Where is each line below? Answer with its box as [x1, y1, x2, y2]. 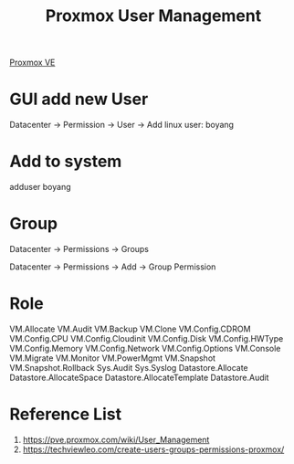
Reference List [9, 404, 121, 425]
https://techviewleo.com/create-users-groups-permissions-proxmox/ [22, 444, 285, 455]
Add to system [9, 152, 122, 172]
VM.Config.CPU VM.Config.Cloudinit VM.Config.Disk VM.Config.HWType [9, 332, 284, 343]
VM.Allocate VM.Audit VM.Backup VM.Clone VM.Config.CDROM [9, 323, 251, 334]
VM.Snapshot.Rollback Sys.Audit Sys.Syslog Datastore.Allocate [9, 362, 248, 373]
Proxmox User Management [45, 5, 262, 26]
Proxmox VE [9, 57, 56, 69]
